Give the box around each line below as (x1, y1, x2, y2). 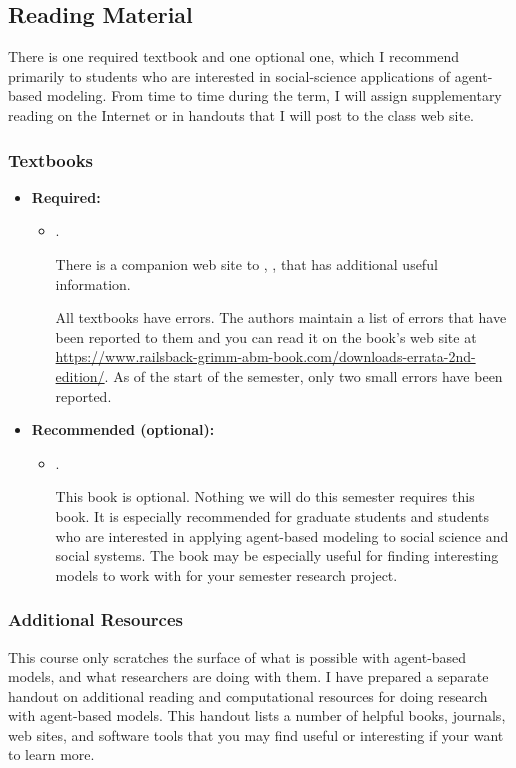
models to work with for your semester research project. (55, 564, 398, 585)
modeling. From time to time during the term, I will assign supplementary (46, 85, 502, 106)
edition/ (55, 365, 105, 386)
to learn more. (8, 744, 95, 765)
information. (55, 273, 131, 294)
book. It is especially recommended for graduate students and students (55, 505, 490, 526)
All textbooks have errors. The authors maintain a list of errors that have (55, 307, 507, 328)
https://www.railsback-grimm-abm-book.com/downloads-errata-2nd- (55, 346, 476, 367)
